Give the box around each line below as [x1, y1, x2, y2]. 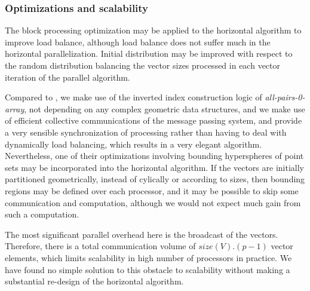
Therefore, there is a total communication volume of [5, 240, 196, 252]
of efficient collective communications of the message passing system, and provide [5, 114, 302, 127]
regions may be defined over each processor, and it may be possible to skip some [5, 184, 299, 197]
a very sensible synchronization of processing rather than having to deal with [5, 125, 287, 138]
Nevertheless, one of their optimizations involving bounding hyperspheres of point [5, 149, 304, 162]
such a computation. [5, 208, 79, 220]
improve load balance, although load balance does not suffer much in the [5, 35, 271, 48]
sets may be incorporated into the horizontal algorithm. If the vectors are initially [5, 161, 304, 173]
